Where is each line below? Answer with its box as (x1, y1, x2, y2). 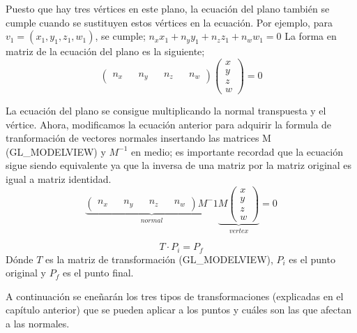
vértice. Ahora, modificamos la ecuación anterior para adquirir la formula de (6, 117, 332, 131)
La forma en (284, 29, 337, 43)
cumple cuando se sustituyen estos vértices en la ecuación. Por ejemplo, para (6, 15, 333, 29)
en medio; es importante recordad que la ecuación (131, 144, 343, 158)
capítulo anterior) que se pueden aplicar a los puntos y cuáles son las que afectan (6, 302, 352, 317)
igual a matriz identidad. (6, 171, 112, 186)
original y (6, 265, 47, 280)
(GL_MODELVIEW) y (6, 144, 106, 158)
